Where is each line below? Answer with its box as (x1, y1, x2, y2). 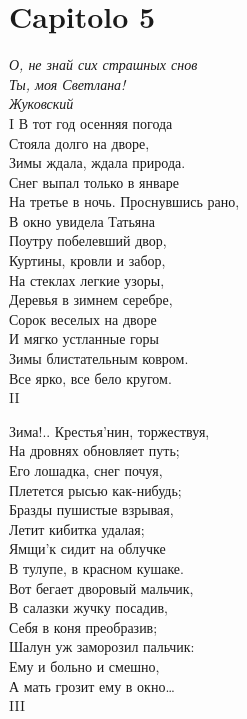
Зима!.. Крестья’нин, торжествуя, (9, 420, 210, 441)
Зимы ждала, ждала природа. (9, 152, 186, 173)
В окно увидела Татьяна (9, 210, 155, 231)
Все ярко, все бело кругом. (9, 367, 172, 388)
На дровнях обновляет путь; (9, 440, 180, 461)
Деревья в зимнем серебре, (9, 289, 173, 310)
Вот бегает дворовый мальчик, (9, 577, 194, 598)
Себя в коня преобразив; (9, 616, 158, 637)
